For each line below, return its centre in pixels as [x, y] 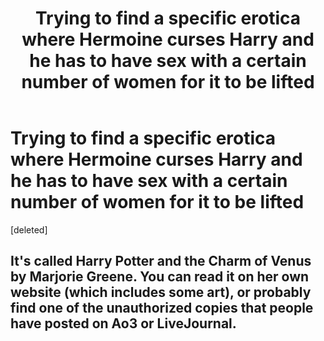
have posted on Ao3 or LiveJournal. [123, 323]
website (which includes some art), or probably [161, 292]
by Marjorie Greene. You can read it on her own [160, 277]
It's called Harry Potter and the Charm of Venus [161, 261]
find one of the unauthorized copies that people [162, 308]
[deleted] [29, 229]
